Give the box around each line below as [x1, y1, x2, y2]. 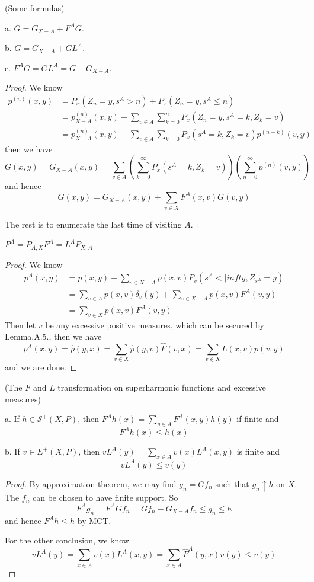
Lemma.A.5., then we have [5, 330, 102, 343]
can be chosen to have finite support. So [32, 491, 178, 503]
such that [215, 477, 249, 490]
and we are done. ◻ [5, 361, 78, 373]
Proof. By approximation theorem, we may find [5, 477, 177, 490]
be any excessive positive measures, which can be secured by [45, 318, 264, 331]
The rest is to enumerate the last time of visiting [5, 218, 182, 230]
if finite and [236, 412, 279, 425]
